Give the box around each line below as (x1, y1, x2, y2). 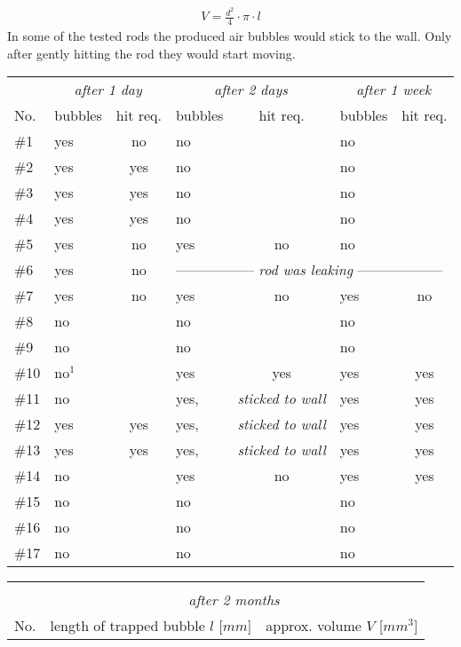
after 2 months (188, 589, 280, 611)
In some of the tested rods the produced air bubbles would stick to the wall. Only (7, 26, 452, 44)
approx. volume (266, 615, 362, 636)
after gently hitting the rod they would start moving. (7, 43, 296, 62)
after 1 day (74, 79, 142, 100)
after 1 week (356, 79, 432, 100)
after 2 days (213, 79, 288, 100)
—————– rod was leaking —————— (175, 259, 443, 280)
